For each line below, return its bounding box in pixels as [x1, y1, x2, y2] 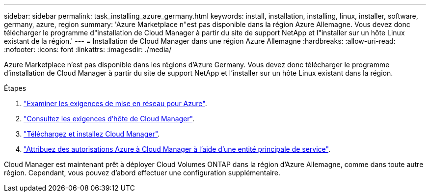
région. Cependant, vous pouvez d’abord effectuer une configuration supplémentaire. [4, 168, 280, 177]
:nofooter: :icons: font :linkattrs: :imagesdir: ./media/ [4, 45, 172, 54]
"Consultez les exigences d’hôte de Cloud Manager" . [24, 114, 195, 123]
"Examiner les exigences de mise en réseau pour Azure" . [24, 99, 207, 108]
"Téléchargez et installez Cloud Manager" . [24, 130, 160, 138]
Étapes [4, 84, 27, 92]
